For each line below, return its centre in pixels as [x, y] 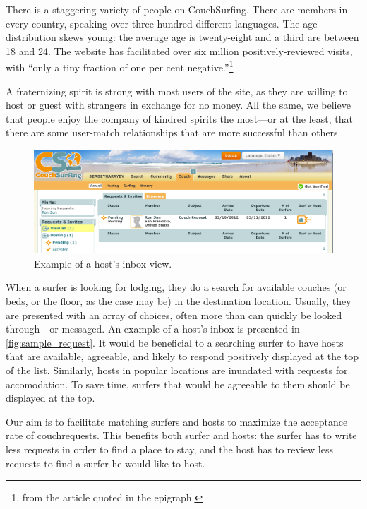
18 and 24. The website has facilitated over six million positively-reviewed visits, [179, 50]
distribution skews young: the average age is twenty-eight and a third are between [182, 37]
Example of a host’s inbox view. [103, 263]
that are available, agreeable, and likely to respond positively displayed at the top [182, 356]
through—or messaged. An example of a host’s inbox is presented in [153, 329]
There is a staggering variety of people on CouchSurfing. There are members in [177, 9]
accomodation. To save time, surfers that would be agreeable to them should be [178, 384]
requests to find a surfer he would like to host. [106, 463]
